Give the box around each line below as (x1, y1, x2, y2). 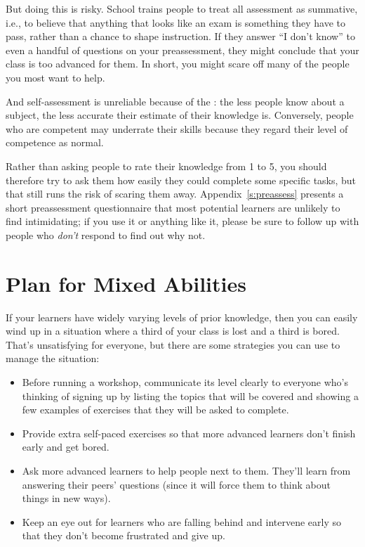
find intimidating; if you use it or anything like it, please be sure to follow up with (6, 214, 359, 229)
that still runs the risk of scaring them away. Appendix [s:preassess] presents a (6, 186, 344, 201)
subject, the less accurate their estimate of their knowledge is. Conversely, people (6, 108, 354, 122)
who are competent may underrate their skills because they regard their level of (6, 121, 348, 136)
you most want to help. (6, 70, 105, 84)
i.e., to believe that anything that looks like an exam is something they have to (6, 15, 345, 30)
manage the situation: (6, 351, 100, 366)
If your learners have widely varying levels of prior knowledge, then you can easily (6, 309, 358, 324)
